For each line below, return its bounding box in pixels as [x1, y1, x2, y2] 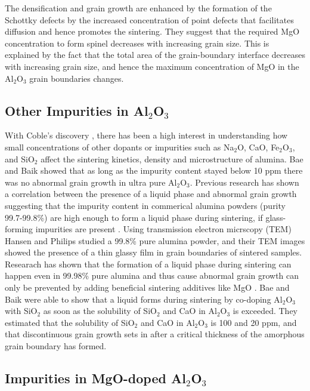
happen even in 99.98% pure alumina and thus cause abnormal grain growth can [5, 269, 299, 282]
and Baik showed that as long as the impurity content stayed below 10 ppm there [5, 164, 303, 177]
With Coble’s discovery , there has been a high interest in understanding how [5, 129, 288, 141]
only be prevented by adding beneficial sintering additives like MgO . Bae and [5, 281, 290, 294]
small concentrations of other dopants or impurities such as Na [5, 140, 234, 153]
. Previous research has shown [190, 176, 299, 188]
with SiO [5, 304, 38, 317]
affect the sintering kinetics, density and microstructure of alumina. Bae [41, 152, 303, 165]
